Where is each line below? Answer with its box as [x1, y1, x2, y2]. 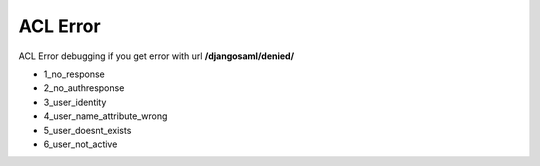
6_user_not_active [43, 138, 118, 150]
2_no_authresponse [43, 82, 125, 94]
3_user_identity [43, 96, 107, 108]
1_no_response [43, 68, 105, 80]
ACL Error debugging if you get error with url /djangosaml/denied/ [18, 50, 295, 62]
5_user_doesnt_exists [43, 124, 132, 136]
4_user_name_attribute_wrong [43, 110, 168, 122]
